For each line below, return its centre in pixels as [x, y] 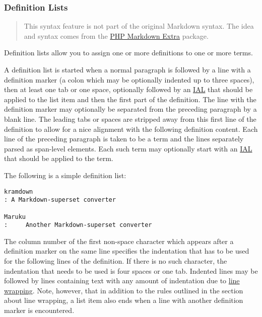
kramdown [19, 191]
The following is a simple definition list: [65, 175]
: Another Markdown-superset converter [78, 225]
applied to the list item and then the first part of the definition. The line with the [130, 99]
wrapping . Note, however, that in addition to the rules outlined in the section [124, 290]
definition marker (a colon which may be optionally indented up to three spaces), [129, 79]
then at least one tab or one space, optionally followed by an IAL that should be [128, 89]
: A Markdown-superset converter [60, 200]
